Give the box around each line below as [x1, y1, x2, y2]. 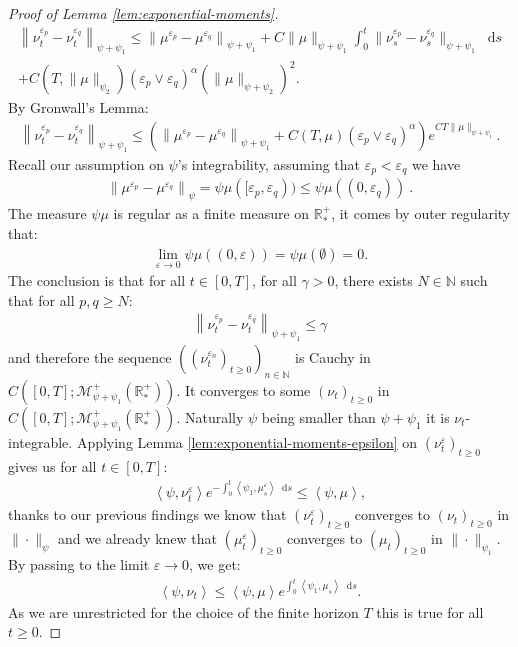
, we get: [189, 553, 241, 574]
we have [411, 154, 461, 174]
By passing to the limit [8, 553, 150, 574]
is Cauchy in [294, 347, 371, 368]
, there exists [334, 270, 413, 291]
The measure [8, 202, 87, 223]
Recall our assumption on [8, 154, 164, 174]
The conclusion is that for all [8, 270, 186, 291]
